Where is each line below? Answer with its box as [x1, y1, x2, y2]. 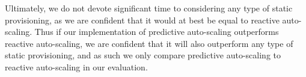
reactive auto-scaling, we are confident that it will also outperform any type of [5, 37, 293, 49]
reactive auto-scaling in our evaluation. [5, 60, 148, 73]
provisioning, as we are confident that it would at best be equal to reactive [5, 13, 280, 26]
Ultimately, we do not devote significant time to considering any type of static [5, 2, 293, 14]
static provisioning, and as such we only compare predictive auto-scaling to [5, 49, 281, 61]
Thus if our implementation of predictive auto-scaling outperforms [34, 25, 279, 38]
